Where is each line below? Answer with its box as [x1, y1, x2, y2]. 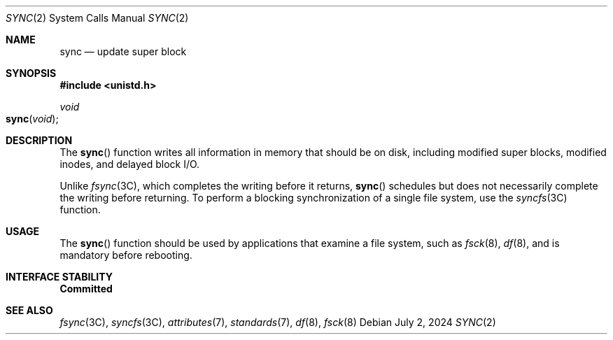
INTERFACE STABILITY [6, 271, 113, 283]
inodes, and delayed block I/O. [59, 158, 200, 170]
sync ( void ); [6, 113, 59, 125]
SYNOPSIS [6, 67, 57, 79]
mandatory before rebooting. [59, 249, 192, 261]
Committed [59, 283, 113, 295]
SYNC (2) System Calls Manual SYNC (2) [6, 12, 189, 24]
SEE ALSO [6, 304, 53, 316]
